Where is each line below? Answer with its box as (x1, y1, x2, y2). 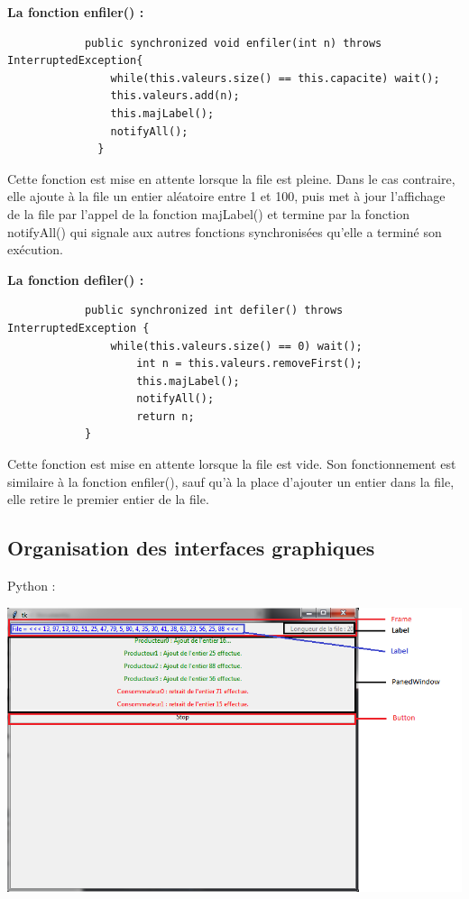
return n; (136, 409, 195, 423)
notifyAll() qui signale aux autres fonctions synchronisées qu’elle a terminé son (7, 222, 442, 241)
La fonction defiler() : (7, 270, 144, 289)
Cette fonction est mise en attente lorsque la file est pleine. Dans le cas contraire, (7, 169, 455, 188)
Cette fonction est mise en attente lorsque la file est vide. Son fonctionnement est (7, 454, 456, 473)
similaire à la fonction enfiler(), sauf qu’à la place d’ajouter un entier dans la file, (7, 472, 455, 491)
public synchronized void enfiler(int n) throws (84, 36, 382, 50)
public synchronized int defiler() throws (84, 304, 344, 317)
